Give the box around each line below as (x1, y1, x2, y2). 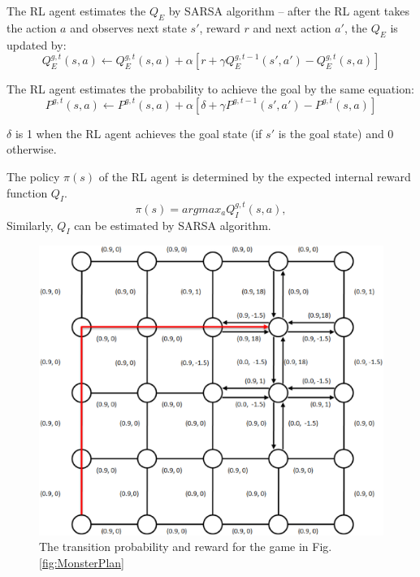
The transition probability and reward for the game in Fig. (39, 538, 332, 555)
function (6, 184, 48, 201)
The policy (6, 167, 60, 184)
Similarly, (6, 216, 54, 233)
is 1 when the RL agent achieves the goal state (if (15, 124, 262, 141)
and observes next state (70, 19, 187, 36)
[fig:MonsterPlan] (39, 553, 124, 570)
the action (6, 19, 57, 36)
